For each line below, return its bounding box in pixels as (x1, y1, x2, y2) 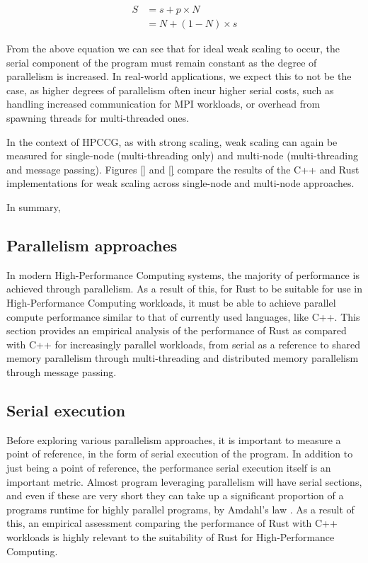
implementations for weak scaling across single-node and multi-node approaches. (6, 176, 355, 190)
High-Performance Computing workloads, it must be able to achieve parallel (6, 295, 336, 309)
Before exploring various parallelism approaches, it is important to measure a (6, 432, 341, 447)
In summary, (6, 200, 61, 214)
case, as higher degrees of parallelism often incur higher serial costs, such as (6, 82, 334, 97)
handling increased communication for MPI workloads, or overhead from (6, 96, 321, 111)
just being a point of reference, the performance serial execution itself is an (6, 460, 331, 474)
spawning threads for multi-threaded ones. (6, 110, 190, 125)
